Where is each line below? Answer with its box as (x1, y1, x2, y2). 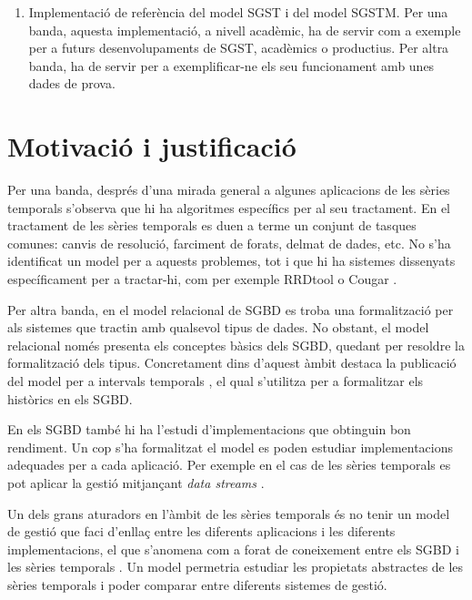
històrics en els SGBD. (7, 389, 133, 408)
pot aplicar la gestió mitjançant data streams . (7, 473, 265, 492)
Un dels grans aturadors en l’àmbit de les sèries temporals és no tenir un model (7, 503, 450, 523)
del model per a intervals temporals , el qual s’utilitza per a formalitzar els (7, 371, 424, 391)
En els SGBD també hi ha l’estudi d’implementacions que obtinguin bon (7, 420, 411, 439)
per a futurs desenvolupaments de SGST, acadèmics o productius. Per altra (28, 38, 449, 57)
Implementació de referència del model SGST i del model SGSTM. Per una (28, 3, 448, 21)
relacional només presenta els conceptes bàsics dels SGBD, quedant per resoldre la (7, 335, 465, 354)
